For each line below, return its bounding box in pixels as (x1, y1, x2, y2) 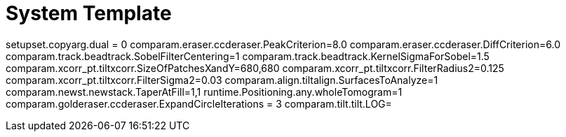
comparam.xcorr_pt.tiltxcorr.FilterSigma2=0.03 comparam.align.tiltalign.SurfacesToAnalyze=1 (6, 73, 438, 86)
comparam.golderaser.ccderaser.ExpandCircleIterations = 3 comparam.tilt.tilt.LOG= (6, 97, 392, 110)
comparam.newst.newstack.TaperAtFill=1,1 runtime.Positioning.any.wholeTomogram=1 (6, 85, 403, 98)
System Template (6, 1, 172, 25)
